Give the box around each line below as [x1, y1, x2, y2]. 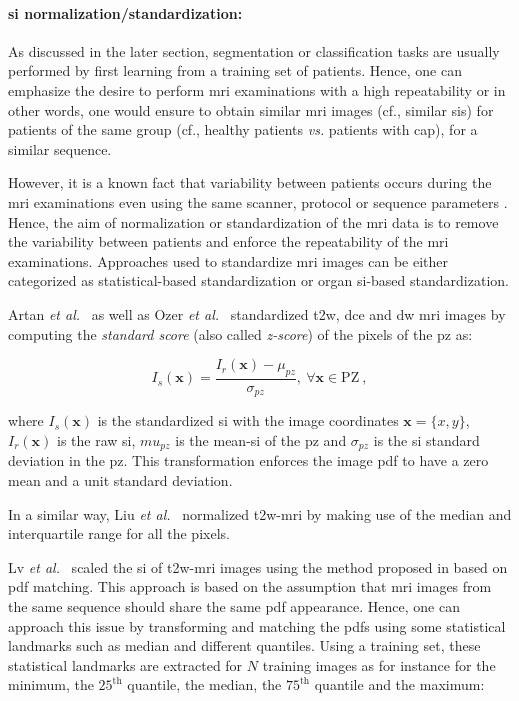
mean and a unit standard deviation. [8, 470, 233, 491]
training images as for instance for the [262, 654, 496, 675]
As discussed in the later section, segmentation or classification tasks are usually [8, 40, 500, 61]
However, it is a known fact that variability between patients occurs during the [8, 172, 492, 193]
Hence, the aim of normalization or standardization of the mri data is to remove [8, 211, 499, 232]
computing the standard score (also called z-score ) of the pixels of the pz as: [8, 323, 473, 344]
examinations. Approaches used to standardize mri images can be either [8, 250, 448, 271]
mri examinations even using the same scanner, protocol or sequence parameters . [8, 191, 508, 212]
